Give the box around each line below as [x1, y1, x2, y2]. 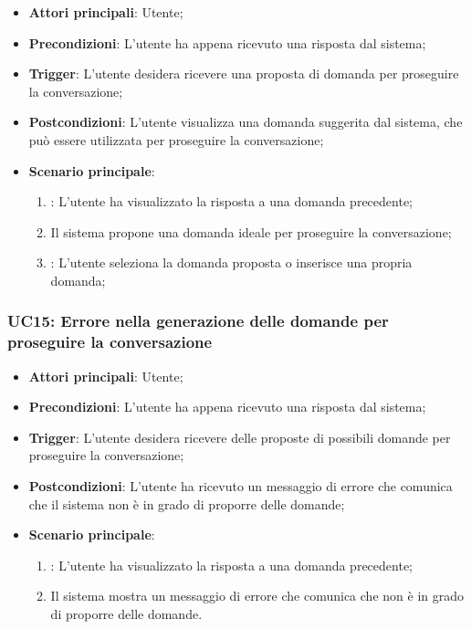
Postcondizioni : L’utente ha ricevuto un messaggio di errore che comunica [28, 477, 453, 496]
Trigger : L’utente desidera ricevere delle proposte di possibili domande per [28, 427, 451, 446]
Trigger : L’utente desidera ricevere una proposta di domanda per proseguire [28, 64, 459, 83]
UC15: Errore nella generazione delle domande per [7, 309, 389, 332]
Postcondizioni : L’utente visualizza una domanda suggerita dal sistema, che [28, 112, 463, 131]
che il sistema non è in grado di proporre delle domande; [28, 494, 345, 513]
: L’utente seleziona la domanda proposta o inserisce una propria [50, 253, 413, 272]
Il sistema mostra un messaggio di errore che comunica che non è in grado [50, 586, 464, 605]
